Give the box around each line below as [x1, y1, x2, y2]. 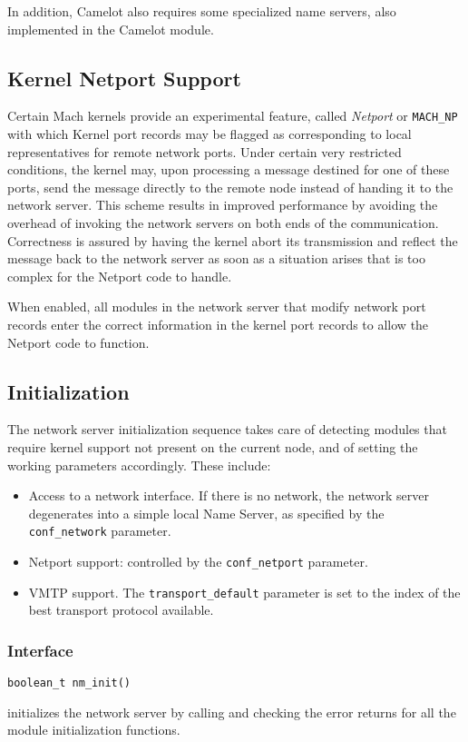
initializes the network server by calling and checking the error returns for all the [7, 702, 456, 721]
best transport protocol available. [28, 600, 214, 619]
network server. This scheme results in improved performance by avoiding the [7, 195, 438, 214]
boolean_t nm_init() [7, 677, 132, 690]
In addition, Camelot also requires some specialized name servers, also [7, 2, 396, 20]
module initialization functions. [7, 720, 180, 739]
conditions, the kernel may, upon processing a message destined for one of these [7, 160, 450, 179]
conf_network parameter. [28, 521, 171, 540]
